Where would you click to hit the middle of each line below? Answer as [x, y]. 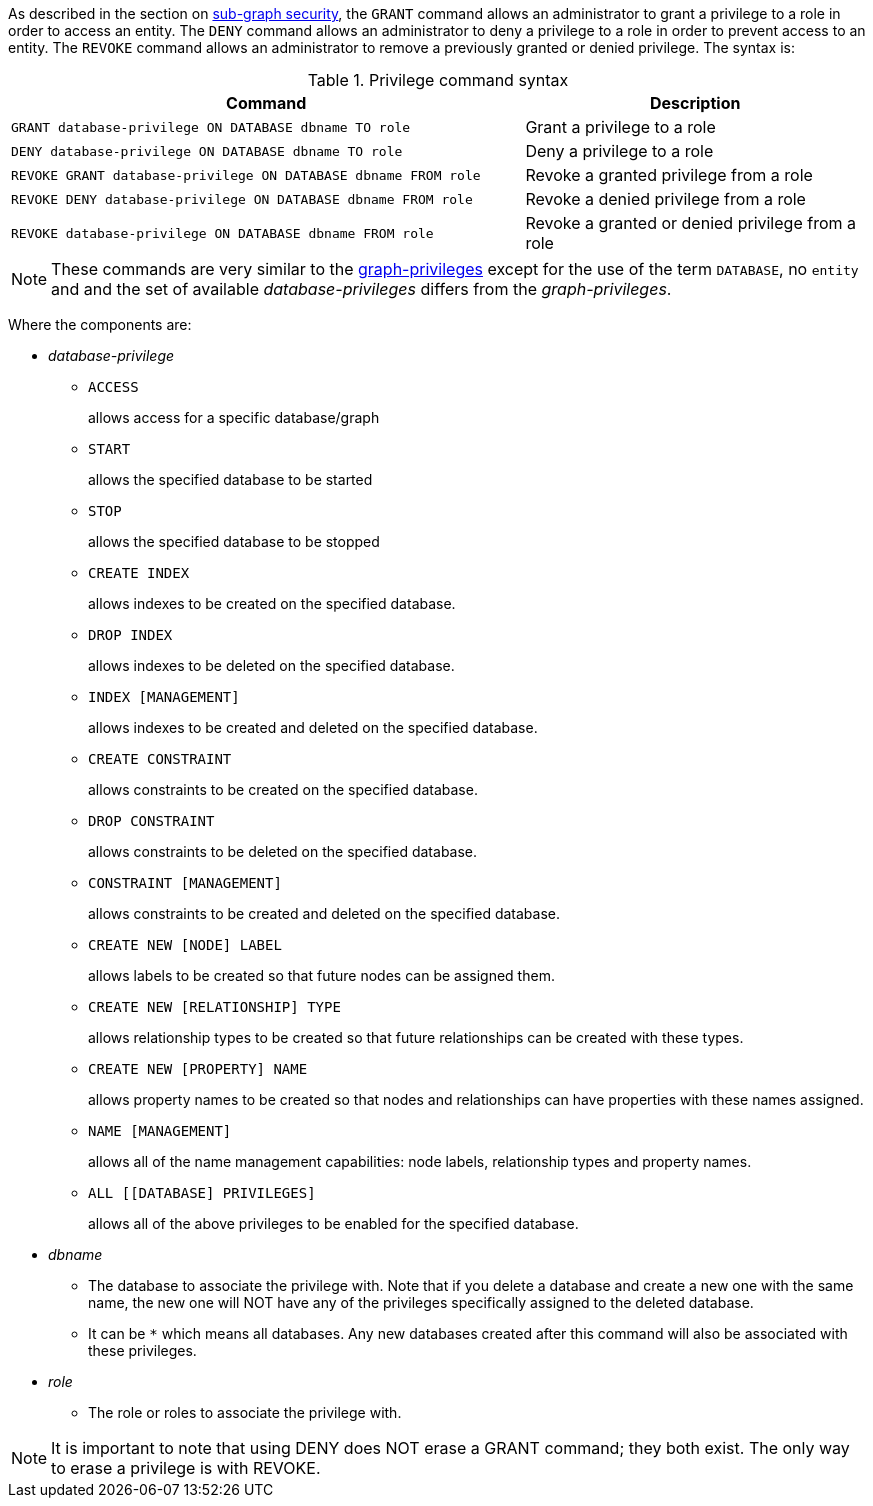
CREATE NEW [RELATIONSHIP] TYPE [214, 1007]
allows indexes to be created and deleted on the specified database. [313, 727]
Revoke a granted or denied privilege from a [690, 223]
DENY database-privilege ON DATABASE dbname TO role [207, 151]
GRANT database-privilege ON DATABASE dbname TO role [211, 127]
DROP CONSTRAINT [151, 821]
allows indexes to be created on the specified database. [272, 603]
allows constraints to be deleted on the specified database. [283, 851]
